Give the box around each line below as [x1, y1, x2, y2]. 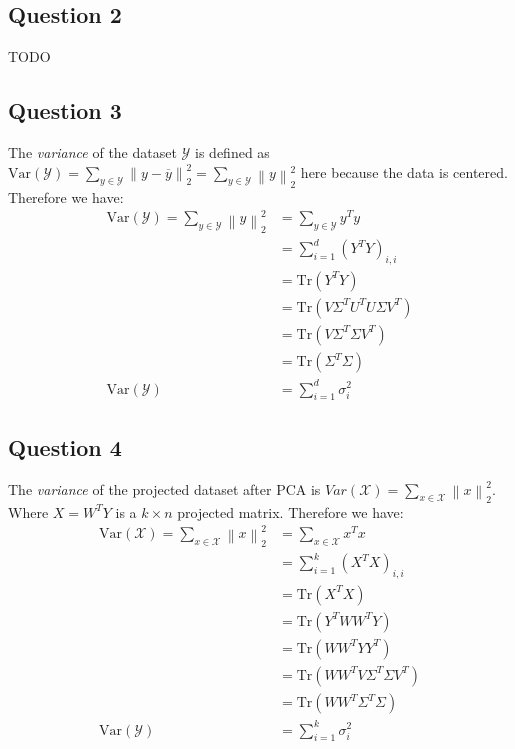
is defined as [195, 142, 270, 162]
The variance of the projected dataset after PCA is [8, 478, 321, 499]
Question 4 [8, 431, 122, 462]
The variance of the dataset [8, 142, 177, 162]
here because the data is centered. [300, 161, 508, 182]
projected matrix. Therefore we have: [177, 501, 404, 522]
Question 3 [8, 95, 122, 126]
